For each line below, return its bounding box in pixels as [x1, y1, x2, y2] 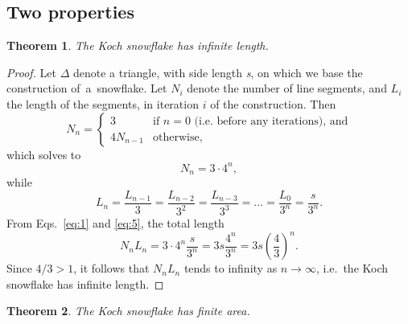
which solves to [6, 146, 81, 162]
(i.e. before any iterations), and [194, 115, 348, 127]
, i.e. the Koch [315, 260, 389, 277]
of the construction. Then [210, 95, 336, 112]
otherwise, [153, 131, 203, 143]
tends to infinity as [183, 260, 278, 277]
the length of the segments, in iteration [6, 95, 199, 112]
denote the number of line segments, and [187, 80, 387, 96]
